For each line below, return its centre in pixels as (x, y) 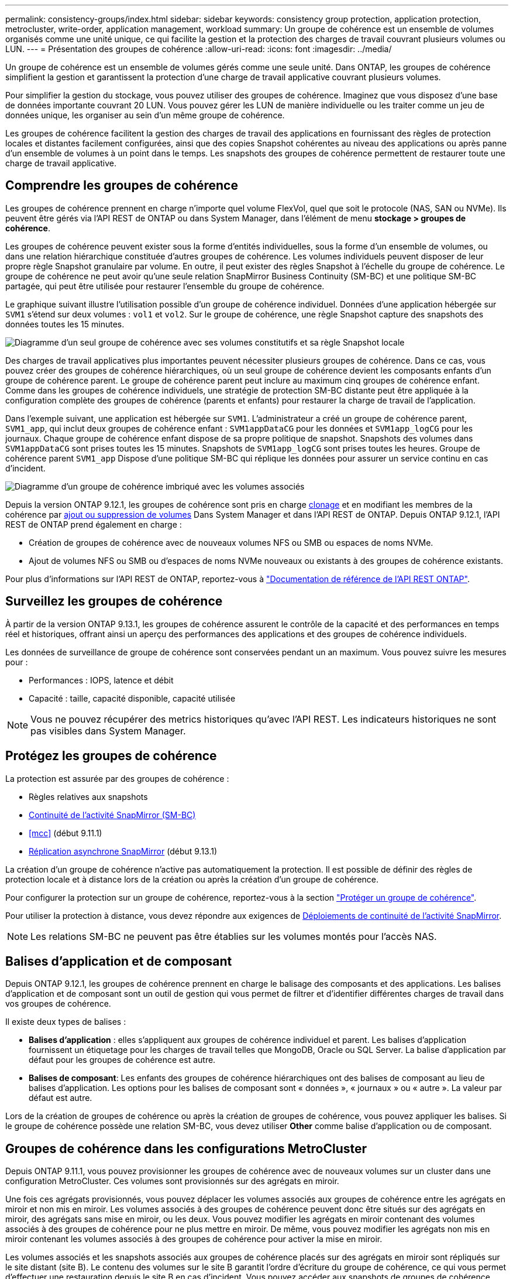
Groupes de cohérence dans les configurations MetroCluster (186, 1148)
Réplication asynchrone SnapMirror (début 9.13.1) (123, 851)
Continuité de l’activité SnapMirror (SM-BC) (112, 815)
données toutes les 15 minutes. (65, 324)
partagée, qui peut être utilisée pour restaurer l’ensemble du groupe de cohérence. (165, 286)
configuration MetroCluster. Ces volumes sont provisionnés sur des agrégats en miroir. (172, 1181)
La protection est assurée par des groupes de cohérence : (117, 778)
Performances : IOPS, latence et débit (101, 680)
